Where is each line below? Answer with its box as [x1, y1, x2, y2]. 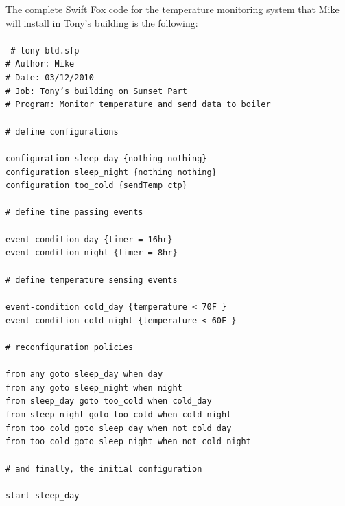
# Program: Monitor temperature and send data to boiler [5, 100, 271, 110]
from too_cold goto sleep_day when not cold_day [5, 423, 232, 433]
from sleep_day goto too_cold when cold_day [5, 396, 212, 406]
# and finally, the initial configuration [5, 463, 202, 474]
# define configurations [5, 126, 119, 137]
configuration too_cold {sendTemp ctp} [5, 181, 187, 191]
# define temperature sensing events [5, 275, 178, 285]
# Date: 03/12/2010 [5, 73, 94, 83]
